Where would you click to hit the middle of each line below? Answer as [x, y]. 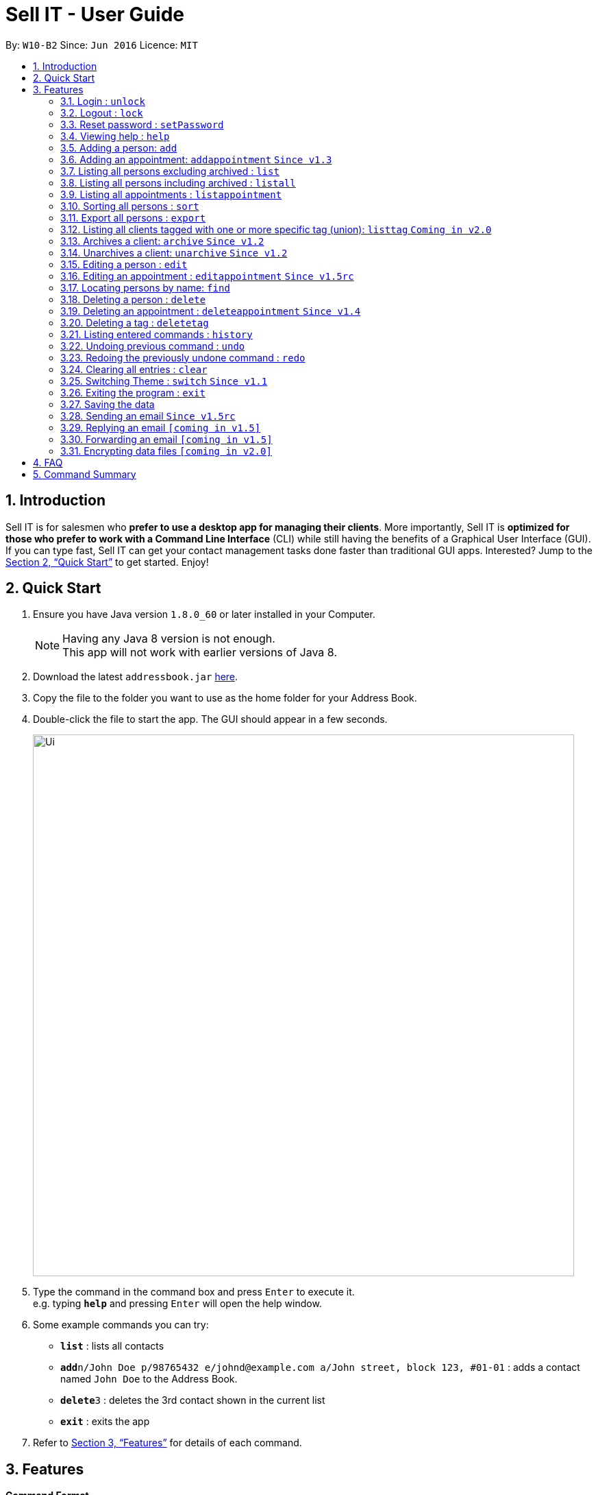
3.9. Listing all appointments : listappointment [171, 194]
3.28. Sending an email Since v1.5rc [148, 416]
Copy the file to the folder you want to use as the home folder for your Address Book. [225, 698]
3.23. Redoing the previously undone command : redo [183, 357]
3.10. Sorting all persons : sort [130, 206]
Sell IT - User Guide [95, 14]
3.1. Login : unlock [103, 101]
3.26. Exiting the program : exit [133, 392]
